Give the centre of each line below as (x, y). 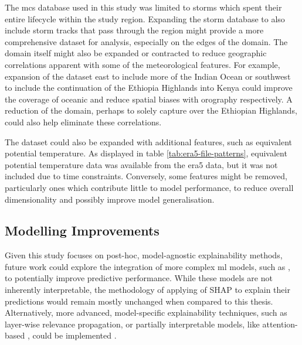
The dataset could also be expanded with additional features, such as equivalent (149, 141)
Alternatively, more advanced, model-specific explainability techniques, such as (146, 312)
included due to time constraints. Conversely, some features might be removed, (146, 176)
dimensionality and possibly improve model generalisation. (110, 199)
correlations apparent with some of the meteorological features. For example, (142, 64)
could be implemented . (74, 335)
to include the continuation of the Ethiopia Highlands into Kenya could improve (149, 88)
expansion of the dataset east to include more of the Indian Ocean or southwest (148, 76)
